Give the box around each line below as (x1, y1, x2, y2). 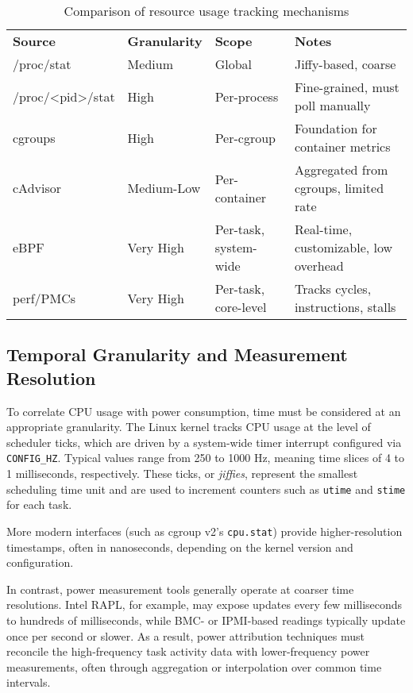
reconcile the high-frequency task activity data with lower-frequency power (6, 643, 370, 660)
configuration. (6, 554, 74, 571)
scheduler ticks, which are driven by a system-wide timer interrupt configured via (6, 433, 402, 450)
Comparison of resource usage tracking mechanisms (64, 2, 349, 20)
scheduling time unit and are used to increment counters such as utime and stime (6, 480, 406, 497)
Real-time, (294, 220, 353, 238)
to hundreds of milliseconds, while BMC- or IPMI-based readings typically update (6, 611, 406, 628)
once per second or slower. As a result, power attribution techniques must (6, 627, 365, 644)
